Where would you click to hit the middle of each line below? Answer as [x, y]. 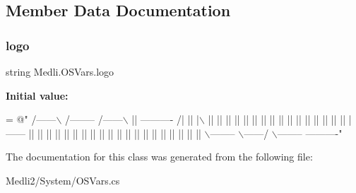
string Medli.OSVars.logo [60, 71]
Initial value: [37, 95]
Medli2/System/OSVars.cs [63, 180]
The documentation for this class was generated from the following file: [159, 157]
